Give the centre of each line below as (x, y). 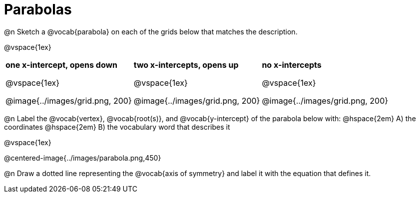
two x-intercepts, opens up (186, 65)
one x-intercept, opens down (62, 65)
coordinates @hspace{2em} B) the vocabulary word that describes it (117, 127)
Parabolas (38, 9)
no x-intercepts (292, 65)
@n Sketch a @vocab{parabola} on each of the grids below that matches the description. (151, 31)
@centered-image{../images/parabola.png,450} (83, 158)
